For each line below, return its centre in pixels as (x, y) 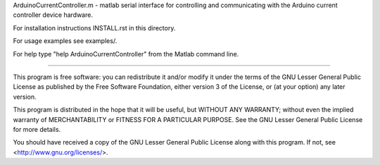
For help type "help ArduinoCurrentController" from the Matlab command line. (126, 54)
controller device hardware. (53, 15)
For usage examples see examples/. (65, 41)
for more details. (37, 129)
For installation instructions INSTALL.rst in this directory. (94, 28)
